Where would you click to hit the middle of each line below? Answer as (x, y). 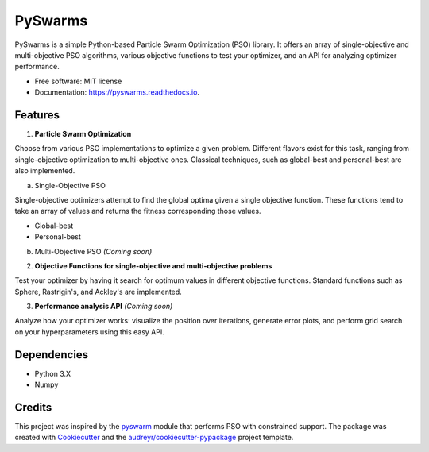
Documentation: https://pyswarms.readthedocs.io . (117, 92)
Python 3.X (53, 373)
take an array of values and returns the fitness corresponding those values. (138, 211)
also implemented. (45, 171)
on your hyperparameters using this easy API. (89, 332)
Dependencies (52, 355)
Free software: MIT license (78, 81)
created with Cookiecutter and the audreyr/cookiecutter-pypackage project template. (154, 438)
